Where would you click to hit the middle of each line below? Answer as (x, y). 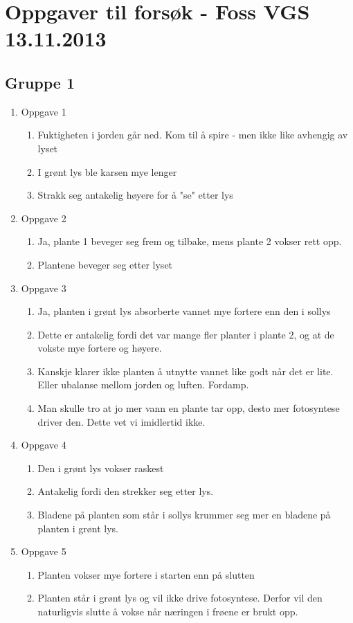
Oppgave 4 (44, 445)
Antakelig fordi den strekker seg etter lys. (126, 491)
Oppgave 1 (44, 111)
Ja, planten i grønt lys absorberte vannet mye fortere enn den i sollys (184, 311)
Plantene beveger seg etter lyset (105, 264)
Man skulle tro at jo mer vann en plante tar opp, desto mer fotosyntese (189, 408)
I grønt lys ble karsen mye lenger (107, 171)
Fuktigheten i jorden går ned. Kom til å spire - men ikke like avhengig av (193, 135)
